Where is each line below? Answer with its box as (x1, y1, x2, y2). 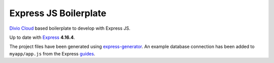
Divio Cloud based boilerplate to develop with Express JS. (9, 25, 130, 31)
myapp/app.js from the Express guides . (9, 50, 95, 56)
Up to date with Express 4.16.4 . (9, 34, 76, 40)
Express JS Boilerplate (9, 8, 107, 19)
